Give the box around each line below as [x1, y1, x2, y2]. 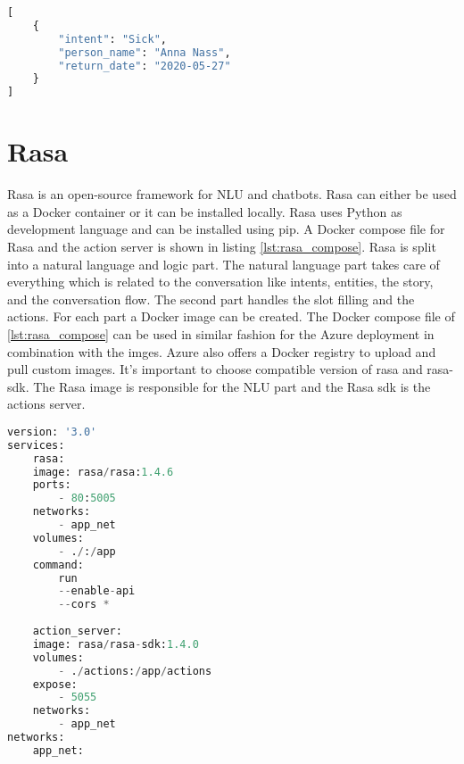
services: [7, 438, 65, 452]
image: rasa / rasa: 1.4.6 [32, 465, 174, 478]
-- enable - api [58, 585, 136, 598]
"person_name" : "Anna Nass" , [58, 46, 231, 59]
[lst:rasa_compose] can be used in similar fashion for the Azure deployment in [7, 325, 435, 343]
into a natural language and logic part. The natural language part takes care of [7, 254, 440, 273]
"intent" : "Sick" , [58, 32, 168, 46]
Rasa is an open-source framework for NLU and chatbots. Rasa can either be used [7, 185, 457, 203]
